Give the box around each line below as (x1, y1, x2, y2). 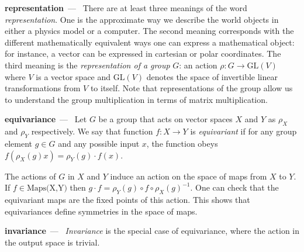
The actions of (5, 170, 56, 182)
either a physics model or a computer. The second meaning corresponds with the (5, 25, 294, 37)
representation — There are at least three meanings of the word (5, 2, 247, 13)
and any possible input (58, 137, 140, 149)
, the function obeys (146, 137, 218, 149)
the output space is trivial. (5, 236, 100, 248)
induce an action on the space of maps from (110, 170, 267, 182)
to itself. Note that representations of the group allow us (90, 82, 293, 94)
